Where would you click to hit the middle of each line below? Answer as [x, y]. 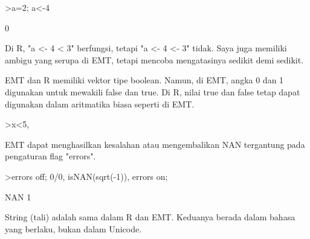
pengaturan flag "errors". [50, 156]
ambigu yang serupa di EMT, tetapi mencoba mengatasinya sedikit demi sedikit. [154, 59]
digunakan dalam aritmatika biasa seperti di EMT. [100, 104]
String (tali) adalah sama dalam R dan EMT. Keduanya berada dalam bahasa [150, 217]
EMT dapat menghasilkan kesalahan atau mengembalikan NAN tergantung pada [155, 144]
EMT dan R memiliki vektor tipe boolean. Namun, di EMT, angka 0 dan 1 [144, 80]
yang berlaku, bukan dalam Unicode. [73, 228]
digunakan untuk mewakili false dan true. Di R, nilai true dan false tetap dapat [153, 91]
